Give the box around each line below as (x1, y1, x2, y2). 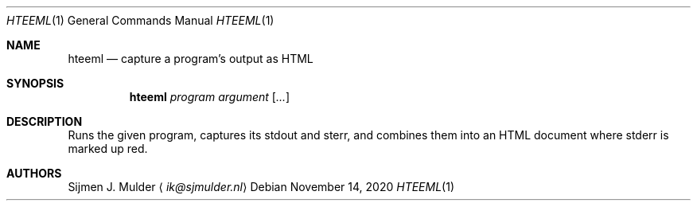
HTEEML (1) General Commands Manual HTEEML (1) (6, 14, 275, 27)
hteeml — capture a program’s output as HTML (68, 52, 313, 65)
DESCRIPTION (6, 115, 83, 128)
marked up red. (68, 142, 148, 155)
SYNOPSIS (6, 76, 64, 90)
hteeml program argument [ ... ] (129, 90, 290, 103)
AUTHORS (6, 166, 62, 180)
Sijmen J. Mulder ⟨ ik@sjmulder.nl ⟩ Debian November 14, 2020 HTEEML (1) (68, 180, 455, 193)
